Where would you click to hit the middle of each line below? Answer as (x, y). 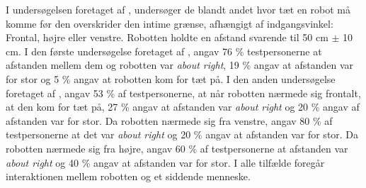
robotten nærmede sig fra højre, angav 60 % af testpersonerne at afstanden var (177, 148)
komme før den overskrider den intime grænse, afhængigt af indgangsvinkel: (170, 23)
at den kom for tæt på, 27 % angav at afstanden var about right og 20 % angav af (183, 107)
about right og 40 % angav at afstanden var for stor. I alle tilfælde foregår (165, 162)
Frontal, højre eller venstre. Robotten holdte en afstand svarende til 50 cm (167, 37)
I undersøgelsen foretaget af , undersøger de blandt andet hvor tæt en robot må (178, 9)
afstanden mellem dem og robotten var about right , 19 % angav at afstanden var (179, 65)
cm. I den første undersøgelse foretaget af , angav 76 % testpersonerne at (164, 51)
